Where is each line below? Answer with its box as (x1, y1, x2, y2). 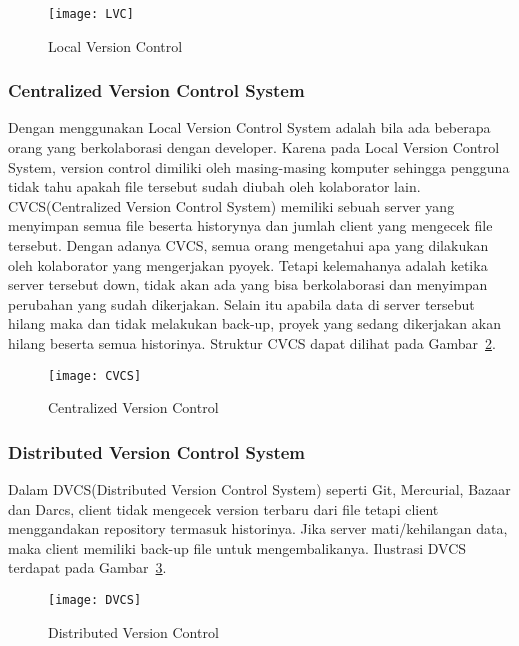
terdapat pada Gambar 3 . (8, 557, 167, 578)
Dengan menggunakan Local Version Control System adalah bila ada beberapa (8, 117, 491, 138)
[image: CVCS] (48, 368, 142, 383)
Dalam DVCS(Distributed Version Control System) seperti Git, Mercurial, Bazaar (8, 479, 511, 500)
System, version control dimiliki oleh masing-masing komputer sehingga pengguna (8, 156, 510, 177)
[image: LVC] (48, 7, 134, 21)
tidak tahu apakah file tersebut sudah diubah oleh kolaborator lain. (8, 176, 421, 197)
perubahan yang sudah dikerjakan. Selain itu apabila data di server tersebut (8, 293, 475, 314)
